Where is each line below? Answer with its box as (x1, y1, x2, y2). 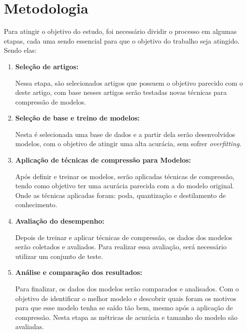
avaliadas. (15, 321, 44, 332)
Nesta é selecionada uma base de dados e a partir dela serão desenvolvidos (15, 129, 235, 139)
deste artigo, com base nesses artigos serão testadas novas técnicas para (15, 87, 227, 97)
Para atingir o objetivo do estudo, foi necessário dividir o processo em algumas (4, 26, 237, 36)
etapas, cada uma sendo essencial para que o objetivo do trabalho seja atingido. (4, 35, 240, 45)
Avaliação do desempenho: (15, 216, 104, 226)
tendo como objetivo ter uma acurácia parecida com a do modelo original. (15, 181, 234, 191)
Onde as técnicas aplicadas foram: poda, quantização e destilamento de (15, 190, 226, 200)
